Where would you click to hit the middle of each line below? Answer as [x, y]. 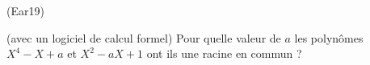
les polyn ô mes [329, 37]
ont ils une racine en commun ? [224, 53]
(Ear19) [25, 10]
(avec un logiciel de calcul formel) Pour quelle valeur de [144, 37]
